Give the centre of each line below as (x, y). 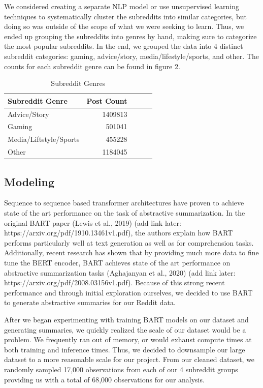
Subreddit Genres (78, 83)
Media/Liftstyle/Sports (44, 139)
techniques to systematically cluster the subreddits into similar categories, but (125, 16)
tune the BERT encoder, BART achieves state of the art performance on (117, 262)
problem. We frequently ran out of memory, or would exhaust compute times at (128, 339)
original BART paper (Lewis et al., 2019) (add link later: (93, 222)
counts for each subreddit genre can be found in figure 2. (92, 66)
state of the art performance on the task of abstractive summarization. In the (125, 213)
